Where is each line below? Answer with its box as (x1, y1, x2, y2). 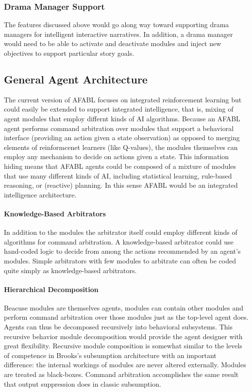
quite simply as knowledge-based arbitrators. (4, 265, 137, 275)
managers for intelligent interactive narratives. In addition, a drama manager (4, 29, 233, 39)
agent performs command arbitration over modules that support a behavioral (4, 123, 234, 133)
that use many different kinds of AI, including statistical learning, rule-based (4, 170, 232, 180)
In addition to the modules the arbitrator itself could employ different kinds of (4, 227, 237, 237)
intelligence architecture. (4, 189, 77, 199)
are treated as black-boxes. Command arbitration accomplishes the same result (4, 369, 239, 379)
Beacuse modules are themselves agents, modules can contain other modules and (4, 302, 244, 312)
